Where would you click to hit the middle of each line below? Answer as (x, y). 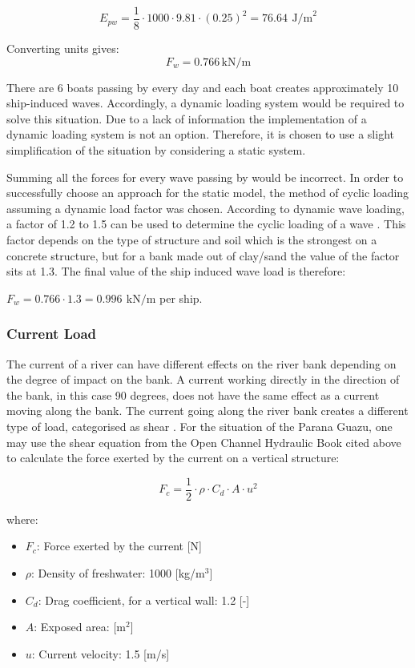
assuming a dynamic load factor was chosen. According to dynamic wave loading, (205, 208)
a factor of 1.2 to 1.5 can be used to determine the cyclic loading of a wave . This (206, 224)
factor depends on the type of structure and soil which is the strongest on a (192, 239)
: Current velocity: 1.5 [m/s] (101, 653)
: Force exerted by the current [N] (119, 546)
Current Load (52, 334)
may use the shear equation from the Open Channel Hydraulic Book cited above (204, 442)
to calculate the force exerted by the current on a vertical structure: (173, 458)
